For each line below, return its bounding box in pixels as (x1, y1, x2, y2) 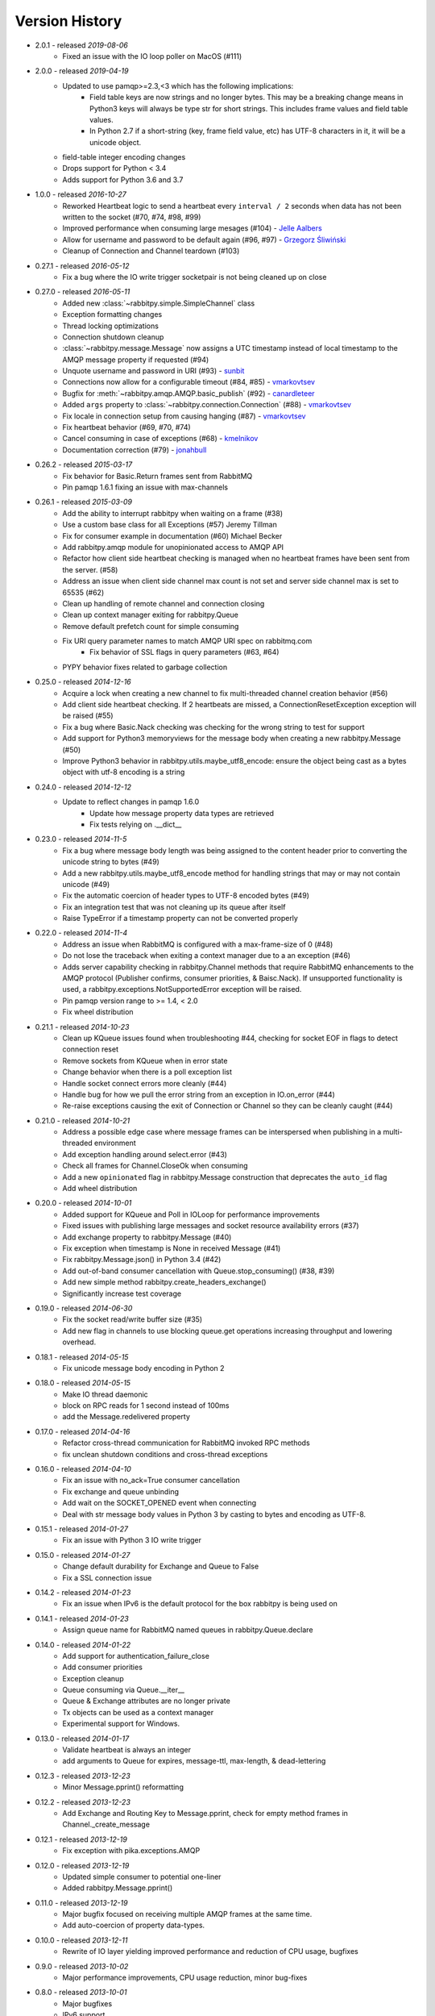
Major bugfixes (62, 1998, 113, 2008)
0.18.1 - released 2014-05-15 (35, 1352, 129, 1362)
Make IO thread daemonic (62, 1389, 148, 1399)
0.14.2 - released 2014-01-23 (35, 1587, 131, 1597)
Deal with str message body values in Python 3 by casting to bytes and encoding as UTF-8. (62, 1509, 367, 1519)
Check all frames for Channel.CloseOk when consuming (62, 1161, 249, 1171)
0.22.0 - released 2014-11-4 (35, 928, 128, 938)
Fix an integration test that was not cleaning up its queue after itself (62, 902, 286, 911)
